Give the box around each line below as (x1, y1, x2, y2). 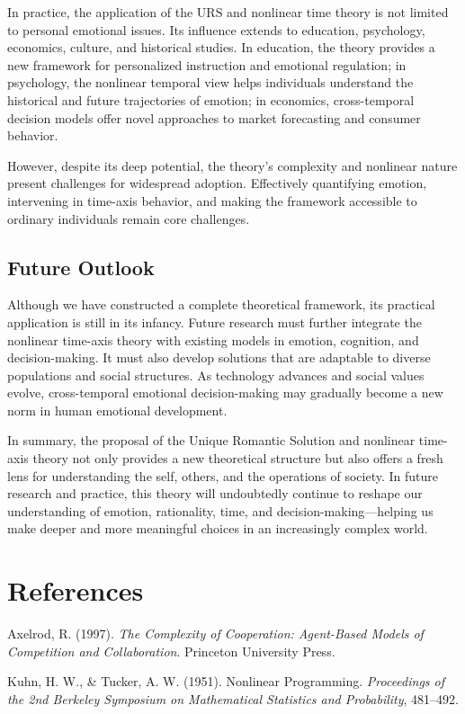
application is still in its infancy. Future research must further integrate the (7, 312, 422, 331)
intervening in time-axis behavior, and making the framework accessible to (7, 191, 417, 210)
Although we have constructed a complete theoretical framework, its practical (7, 295, 435, 314)
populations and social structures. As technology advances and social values (7, 365, 425, 384)
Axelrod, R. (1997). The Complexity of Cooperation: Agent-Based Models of (7, 624, 424, 643)
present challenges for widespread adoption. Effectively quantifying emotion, (7, 174, 427, 192)
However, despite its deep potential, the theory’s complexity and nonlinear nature (7, 156, 458, 174)
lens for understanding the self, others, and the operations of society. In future (7, 466, 439, 485)
